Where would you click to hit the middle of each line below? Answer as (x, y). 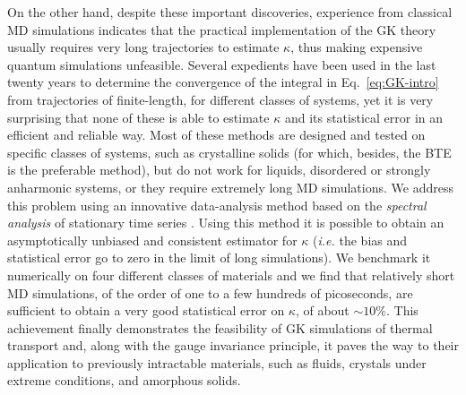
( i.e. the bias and (360, 240)
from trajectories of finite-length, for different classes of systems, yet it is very (220, 99)
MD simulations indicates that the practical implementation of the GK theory (222, 29)
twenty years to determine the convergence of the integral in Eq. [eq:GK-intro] (223, 82)
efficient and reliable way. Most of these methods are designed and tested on (216, 135)
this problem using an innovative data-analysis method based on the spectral (217, 205)
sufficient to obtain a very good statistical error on (146, 310)
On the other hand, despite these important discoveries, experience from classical (230, 12)
